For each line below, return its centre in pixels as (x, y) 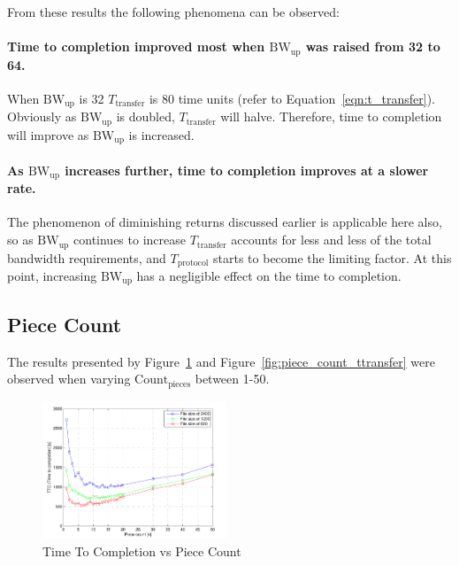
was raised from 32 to (373, 47)
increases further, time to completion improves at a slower (247, 170)
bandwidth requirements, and (87, 257)
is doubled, (145, 116)
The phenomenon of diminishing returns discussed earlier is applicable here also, (225, 222)
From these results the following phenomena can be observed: (173, 12)
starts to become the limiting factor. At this (333, 257)
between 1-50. (232, 379)
